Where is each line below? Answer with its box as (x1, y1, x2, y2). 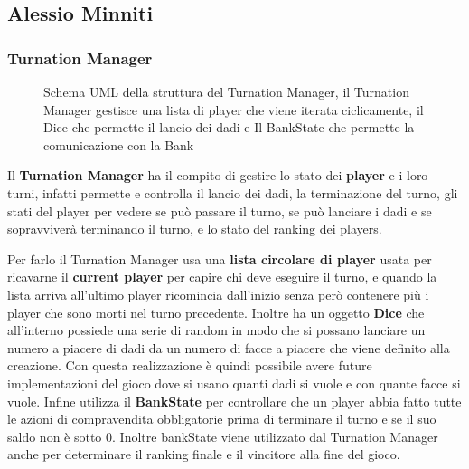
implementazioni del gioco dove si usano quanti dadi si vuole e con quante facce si (7, 373, 461, 392)
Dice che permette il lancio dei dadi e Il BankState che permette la (43, 118, 415, 137)
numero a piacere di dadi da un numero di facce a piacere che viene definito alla (7, 338, 450, 357)
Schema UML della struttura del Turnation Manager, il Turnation (43, 82, 409, 100)
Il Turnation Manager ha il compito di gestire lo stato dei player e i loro (7, 166, 428, 185)
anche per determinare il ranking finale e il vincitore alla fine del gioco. (7, 445, 400, 464)
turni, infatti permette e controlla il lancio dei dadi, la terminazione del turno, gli (7, 183, 458, 202)
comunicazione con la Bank (43, 135, 194, 154)
